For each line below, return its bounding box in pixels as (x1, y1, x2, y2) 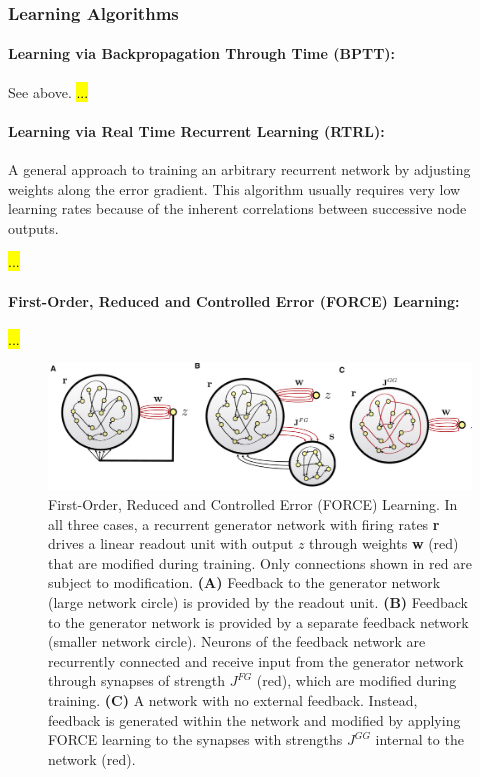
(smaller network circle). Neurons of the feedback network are (48, 631, 426, 652)
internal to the (375, 729, 464, 750)
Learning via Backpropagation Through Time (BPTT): (8, 43, 396, 64)
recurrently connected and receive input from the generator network (48, 650, 464, 671)
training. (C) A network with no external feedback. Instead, (48, 690, 418, 711)
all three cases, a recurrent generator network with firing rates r (48, 513, 440, 534)
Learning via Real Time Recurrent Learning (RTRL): (8, 120, 385, 141)
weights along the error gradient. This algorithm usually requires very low (8, 178, 461, 199)
